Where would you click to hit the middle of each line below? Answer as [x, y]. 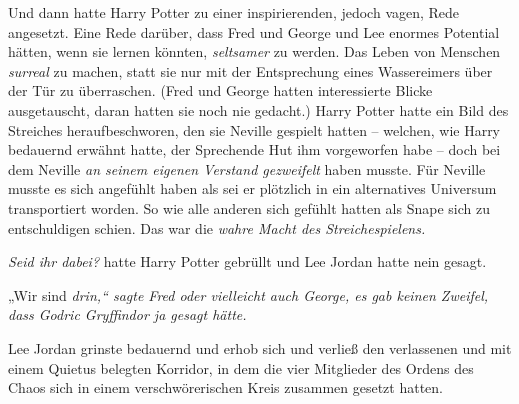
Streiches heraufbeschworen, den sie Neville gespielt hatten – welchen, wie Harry [254, 129]
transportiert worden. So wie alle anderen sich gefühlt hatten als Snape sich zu [249, 207]
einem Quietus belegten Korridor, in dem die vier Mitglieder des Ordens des [241, 367]
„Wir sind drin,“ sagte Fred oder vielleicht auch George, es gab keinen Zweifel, [248, 294]
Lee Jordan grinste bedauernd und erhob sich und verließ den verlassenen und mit [260, 347]
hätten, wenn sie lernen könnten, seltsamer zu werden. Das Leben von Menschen [254, 51]
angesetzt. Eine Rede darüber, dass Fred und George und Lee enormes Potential [254, 31]
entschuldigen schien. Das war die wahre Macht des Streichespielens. [217, 227]
